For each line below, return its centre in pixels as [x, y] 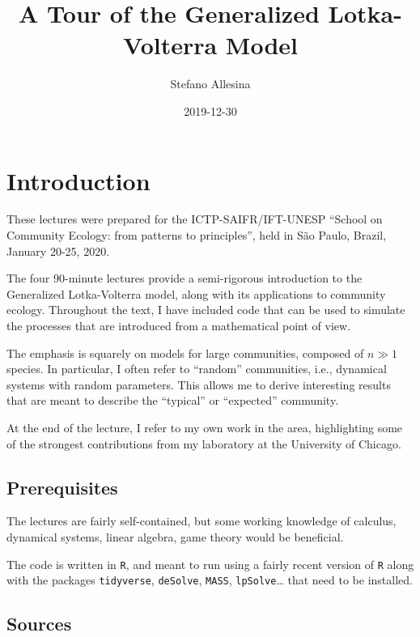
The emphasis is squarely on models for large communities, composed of [185, 352]
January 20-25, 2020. [58, 251]
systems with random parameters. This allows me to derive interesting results [199, 384]
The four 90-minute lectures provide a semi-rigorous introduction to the [185, 278]
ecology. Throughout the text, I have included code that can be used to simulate [206, 310]
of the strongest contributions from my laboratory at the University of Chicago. [204, 443]
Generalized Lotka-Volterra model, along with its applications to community [196, 293]
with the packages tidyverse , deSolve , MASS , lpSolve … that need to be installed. [210, 580]
